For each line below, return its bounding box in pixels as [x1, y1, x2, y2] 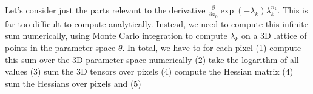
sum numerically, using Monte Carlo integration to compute [5, 29, 227, 42]
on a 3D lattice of [241, 29, 307, 42]
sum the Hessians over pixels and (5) [5, 76, 141, 89]
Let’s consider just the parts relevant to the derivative [5, 4, 206, 16]
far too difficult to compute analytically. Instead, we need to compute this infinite [5, 17, 308, 30]
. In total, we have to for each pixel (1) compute [122, 41, 301, 53]
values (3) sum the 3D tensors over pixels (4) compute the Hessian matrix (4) [5, 65, 294, 78]
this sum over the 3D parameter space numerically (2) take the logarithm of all [5, 53, 299, 65]
